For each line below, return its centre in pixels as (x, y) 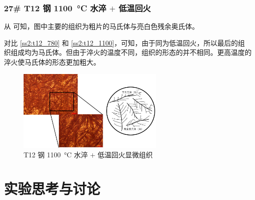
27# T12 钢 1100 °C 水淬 (55, 8)
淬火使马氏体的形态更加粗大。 (52, 62)
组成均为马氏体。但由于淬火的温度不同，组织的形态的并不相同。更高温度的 (131, 52)
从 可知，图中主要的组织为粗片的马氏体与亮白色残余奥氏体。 (101, 26)
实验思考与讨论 (52, 188)
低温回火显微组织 (125, 155)
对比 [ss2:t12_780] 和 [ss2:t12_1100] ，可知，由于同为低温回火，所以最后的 (121, 42)
